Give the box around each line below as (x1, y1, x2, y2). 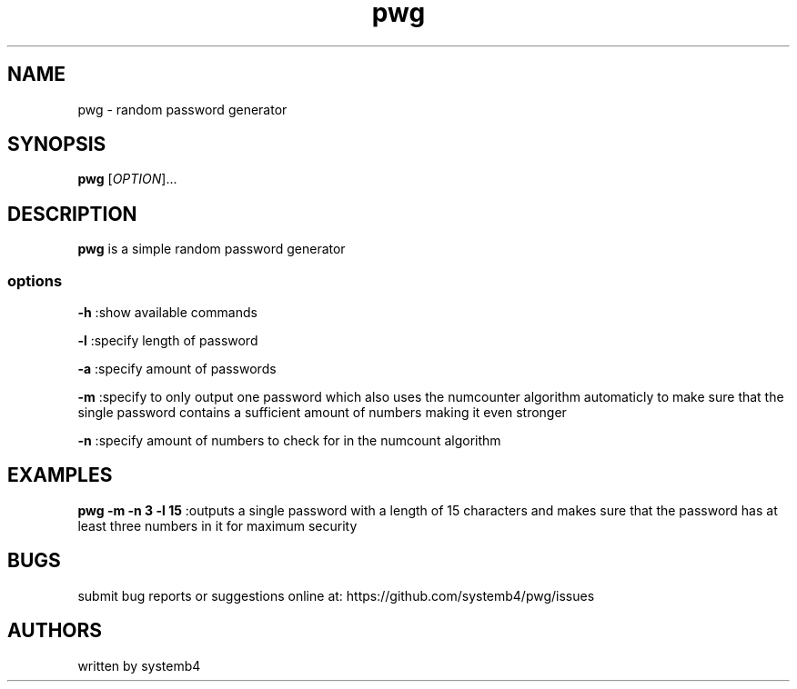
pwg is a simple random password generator (77, 241, 346, 257)
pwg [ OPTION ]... (77, 171, 177, 187)
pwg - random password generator (77, 101, 288, 117)
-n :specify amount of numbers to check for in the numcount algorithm (77, 433, 501, 449)
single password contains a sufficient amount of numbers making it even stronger (77, 404, 567, 421)
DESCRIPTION (7, 202, 137, 225)
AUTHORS (7, 619, 103, 643)
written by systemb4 (77, 657, 201, 674)
